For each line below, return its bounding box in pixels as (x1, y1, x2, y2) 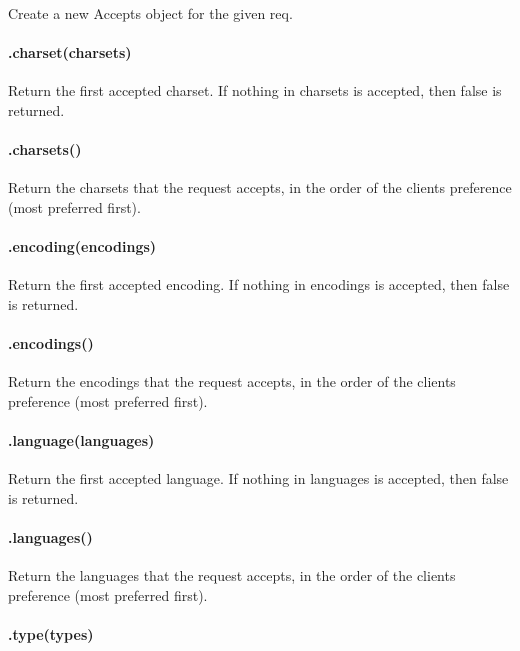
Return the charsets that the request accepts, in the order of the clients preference (8, 177, 512, 198)
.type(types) (8, 624, 94, 645)
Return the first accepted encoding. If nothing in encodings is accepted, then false (8, 274, 510, 295)
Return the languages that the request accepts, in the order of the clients (8, 565, 456, 586)
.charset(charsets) (8, 42, 132, 63)
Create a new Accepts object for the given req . (8, 3, 293, 23)
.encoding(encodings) (8, 236, 157, 257)
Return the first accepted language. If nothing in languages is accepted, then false (8, 468, 509, 489)
